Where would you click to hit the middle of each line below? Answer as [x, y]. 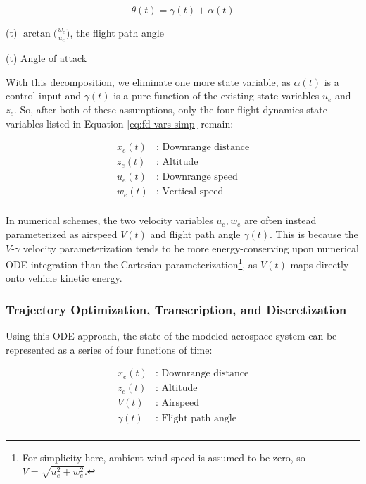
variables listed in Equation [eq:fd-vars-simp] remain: [120, 123]
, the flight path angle [117, 32]
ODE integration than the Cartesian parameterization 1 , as [132, 263]
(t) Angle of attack [46, 58]
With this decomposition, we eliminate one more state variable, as [148, 81]
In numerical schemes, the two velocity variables [109, 220]
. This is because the [314, 234]
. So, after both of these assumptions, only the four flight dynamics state [170, 110]
